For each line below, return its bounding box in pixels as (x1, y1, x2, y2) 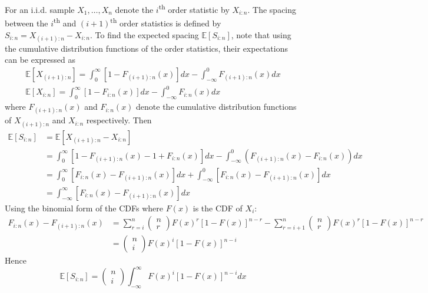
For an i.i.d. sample (5, 3, 75, 15)
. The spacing (247, 3, 297, 15)
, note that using (231, 28, 291, 41)
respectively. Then (86, 114, 152, 126)
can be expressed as (5, 53, 76, 66)
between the (5, 16, 48, 29)
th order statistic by (158, 2, 230, 15)
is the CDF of (193, 201, 243, 214)
